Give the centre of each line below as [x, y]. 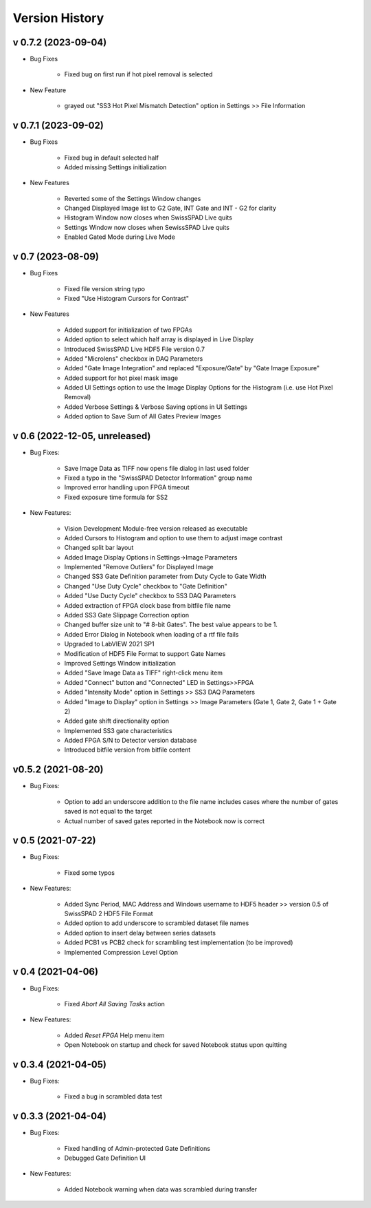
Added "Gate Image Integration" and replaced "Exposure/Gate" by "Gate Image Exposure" [192, 368]
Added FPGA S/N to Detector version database [131, 741]
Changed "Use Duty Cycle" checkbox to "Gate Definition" [146, 586]
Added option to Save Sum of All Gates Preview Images [143, 416]
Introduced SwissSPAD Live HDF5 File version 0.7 [135, 349]
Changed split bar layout [99, 548]
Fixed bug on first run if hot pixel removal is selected [138, 74]
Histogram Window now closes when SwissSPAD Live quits [148, 218]
